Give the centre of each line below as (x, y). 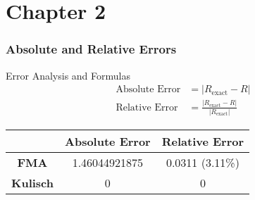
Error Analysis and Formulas (68, 75)
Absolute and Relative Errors (91, 49)
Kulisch (33, 182)
